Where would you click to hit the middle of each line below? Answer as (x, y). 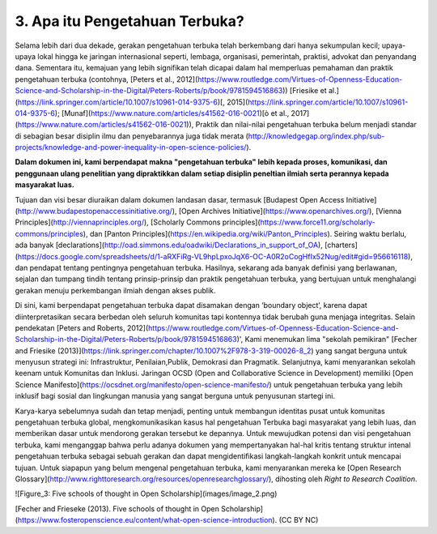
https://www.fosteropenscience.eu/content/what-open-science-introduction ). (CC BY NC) (168, 520)
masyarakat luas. (45, 185)
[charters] (341, 245)
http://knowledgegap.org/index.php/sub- (316, 136)
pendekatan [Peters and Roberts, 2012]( (82, 327)
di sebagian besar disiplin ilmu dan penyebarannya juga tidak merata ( (132, 136)
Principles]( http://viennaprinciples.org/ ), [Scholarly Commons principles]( (138, 222)
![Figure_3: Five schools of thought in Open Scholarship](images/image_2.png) (146, 493)
